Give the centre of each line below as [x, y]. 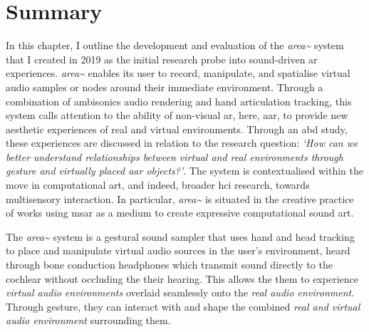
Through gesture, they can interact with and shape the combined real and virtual [183, 306]
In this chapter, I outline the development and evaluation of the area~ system [175, 45]
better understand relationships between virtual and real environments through [175, 156]
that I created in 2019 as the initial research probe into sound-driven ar [162, 59]
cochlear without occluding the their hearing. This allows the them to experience [182, 278]
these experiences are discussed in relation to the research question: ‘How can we [182, 143]
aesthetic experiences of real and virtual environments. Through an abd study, [177, 129]
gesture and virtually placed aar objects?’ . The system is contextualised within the [184, 171]
